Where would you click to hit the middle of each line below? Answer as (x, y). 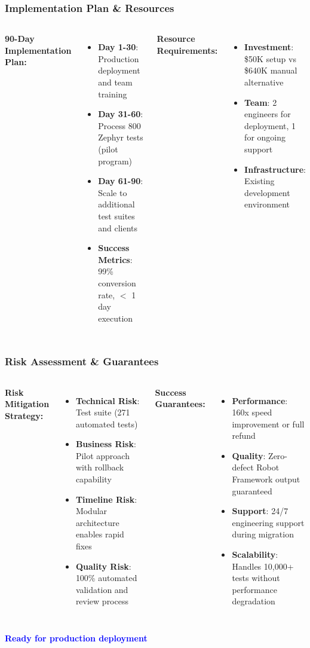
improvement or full (268, 424)
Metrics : (115, 259)
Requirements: (187, 50)
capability (93, 479)
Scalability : (255, 554)
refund (244, 435)
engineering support (268, 522)
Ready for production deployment (76, 638)
